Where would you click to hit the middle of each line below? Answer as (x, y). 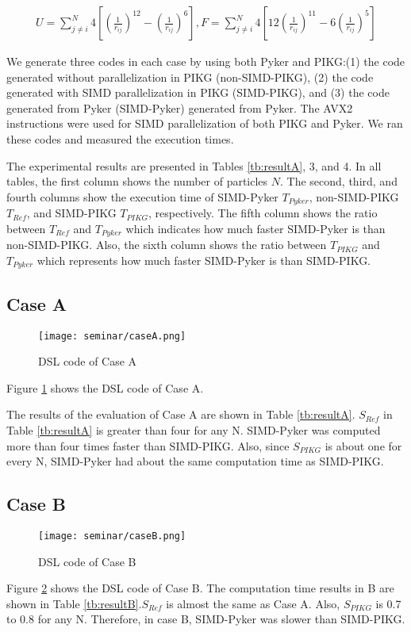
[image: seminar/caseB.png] (112, 536)
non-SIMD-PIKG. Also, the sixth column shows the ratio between (167, 245)
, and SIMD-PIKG (71, 213)
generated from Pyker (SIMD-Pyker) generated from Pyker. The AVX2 (180, 107)
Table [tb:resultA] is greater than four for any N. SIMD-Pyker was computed (194, 429)
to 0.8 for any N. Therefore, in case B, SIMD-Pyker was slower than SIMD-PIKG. (206, 619)
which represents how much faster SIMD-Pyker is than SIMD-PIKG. (204, 260)
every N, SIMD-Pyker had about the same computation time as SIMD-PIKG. (195, 461)
